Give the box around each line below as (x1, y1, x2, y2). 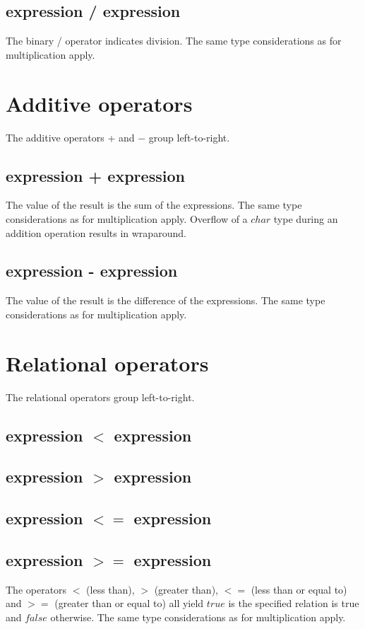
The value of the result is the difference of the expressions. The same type (6, 293, 325, 308)
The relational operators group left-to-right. (6, 389, 195, 404)
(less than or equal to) (251, 582, 347, 596)
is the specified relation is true (228, 596, 359, 611)
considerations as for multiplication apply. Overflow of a (6, 211, 248, 226)
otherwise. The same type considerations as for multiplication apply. (50, 609, 346, 624)
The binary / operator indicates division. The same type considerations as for (6, 33, 342, 48)
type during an (273, 211, 338, 226)
